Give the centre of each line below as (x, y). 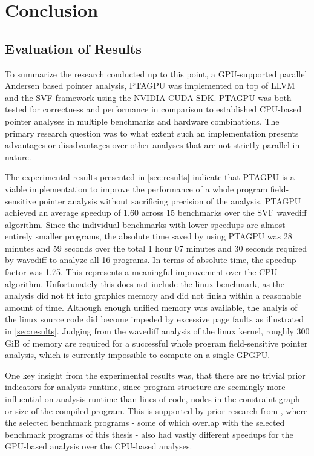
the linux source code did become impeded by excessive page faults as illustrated (155, 319)
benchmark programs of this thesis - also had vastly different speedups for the (149, 434)
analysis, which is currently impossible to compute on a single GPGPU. (138, 355)
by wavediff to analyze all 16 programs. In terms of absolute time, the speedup (151, 260)
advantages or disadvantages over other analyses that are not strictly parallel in (152, 145)
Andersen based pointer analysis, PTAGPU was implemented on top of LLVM (150, 86)
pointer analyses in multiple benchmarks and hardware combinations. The (142, 121)
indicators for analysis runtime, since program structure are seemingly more (145, 387)
